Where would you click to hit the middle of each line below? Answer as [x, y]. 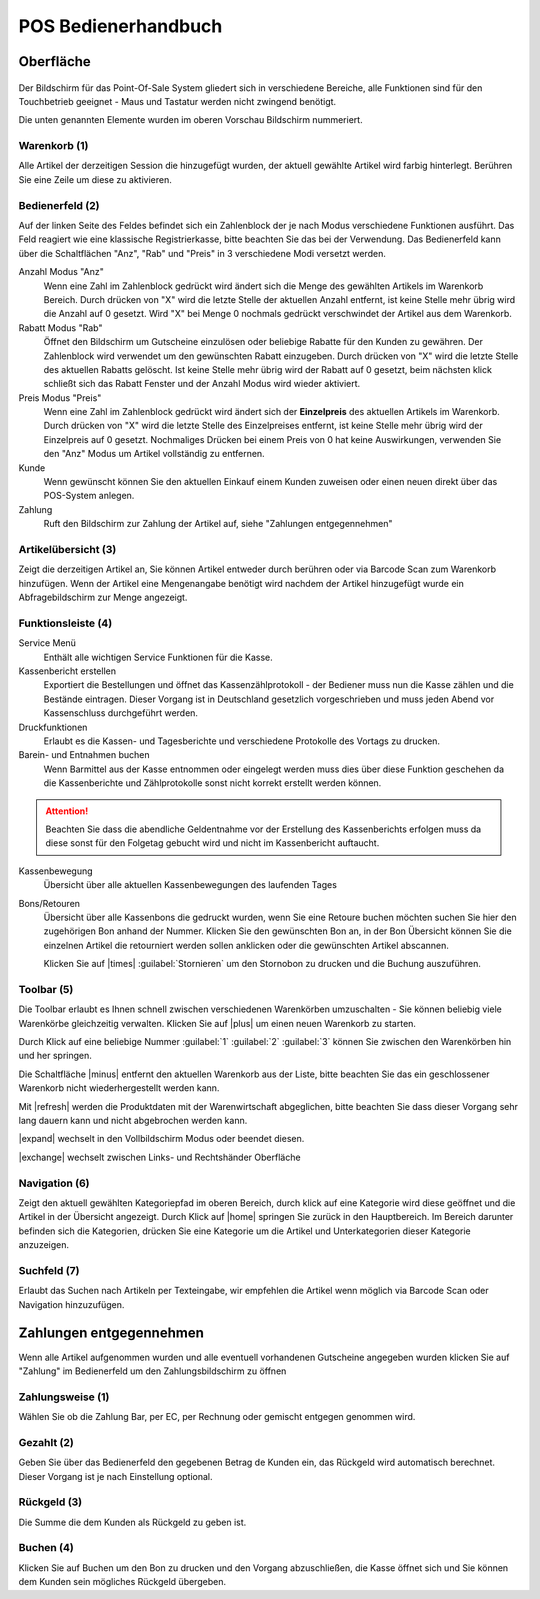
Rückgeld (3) [50, 1502]
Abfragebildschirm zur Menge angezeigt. [103, 597]
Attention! [67, 811]
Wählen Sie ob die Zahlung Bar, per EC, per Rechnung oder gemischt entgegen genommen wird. [217, 1417]
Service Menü [47, 643]
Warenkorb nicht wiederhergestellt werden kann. [119, 1088]
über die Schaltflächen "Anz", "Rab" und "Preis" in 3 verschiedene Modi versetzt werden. [202, 253]
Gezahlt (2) [46, 1442]
